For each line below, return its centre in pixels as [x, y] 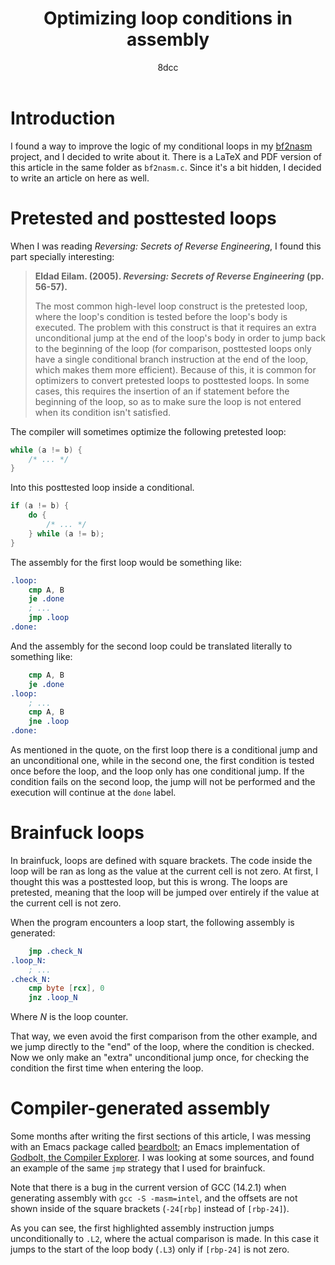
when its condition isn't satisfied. [102, 412]
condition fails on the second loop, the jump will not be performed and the [163, 781]
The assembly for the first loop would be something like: [126, 562]
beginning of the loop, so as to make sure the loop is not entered [168, 401]
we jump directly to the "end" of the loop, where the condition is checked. [162, 1047]
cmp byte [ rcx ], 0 [66, 988]
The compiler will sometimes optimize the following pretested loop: [148, 431]
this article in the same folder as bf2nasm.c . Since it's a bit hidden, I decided [166, 167]
